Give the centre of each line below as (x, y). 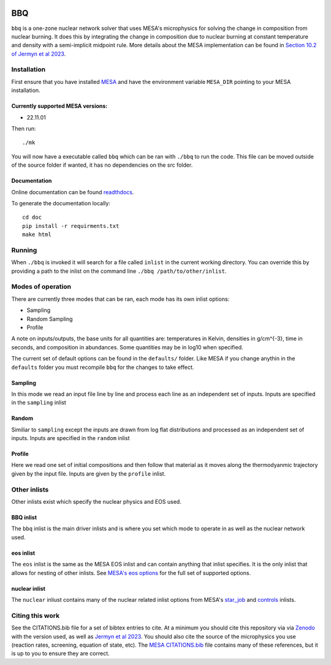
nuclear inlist (29, 588)
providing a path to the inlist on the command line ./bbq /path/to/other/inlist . (119, 271)
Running (24, 250)
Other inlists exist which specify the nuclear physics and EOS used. (97, 502)
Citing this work (36, 615)
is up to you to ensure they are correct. (60, 653)
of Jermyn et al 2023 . (39, 54)
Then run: (24, 128)
